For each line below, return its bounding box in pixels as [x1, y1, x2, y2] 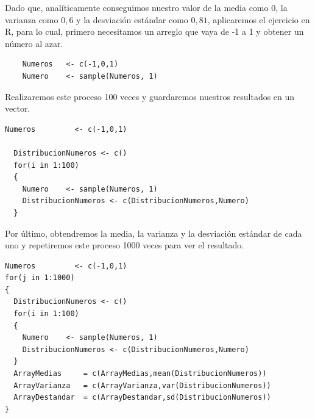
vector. [5, 102, 30, 115]
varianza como [5, 13, 58, 26]
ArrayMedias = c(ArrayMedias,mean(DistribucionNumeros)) [13, 369, 267, 378]
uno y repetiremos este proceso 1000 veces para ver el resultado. [5, 239, 244, 251]
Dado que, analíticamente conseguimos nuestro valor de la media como [5, 1, 269, 13]
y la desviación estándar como [76, 13, 188, 26]
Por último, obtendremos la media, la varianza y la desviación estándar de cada [5, 226, 302, 239]
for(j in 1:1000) [5, 273, 75, 283]
